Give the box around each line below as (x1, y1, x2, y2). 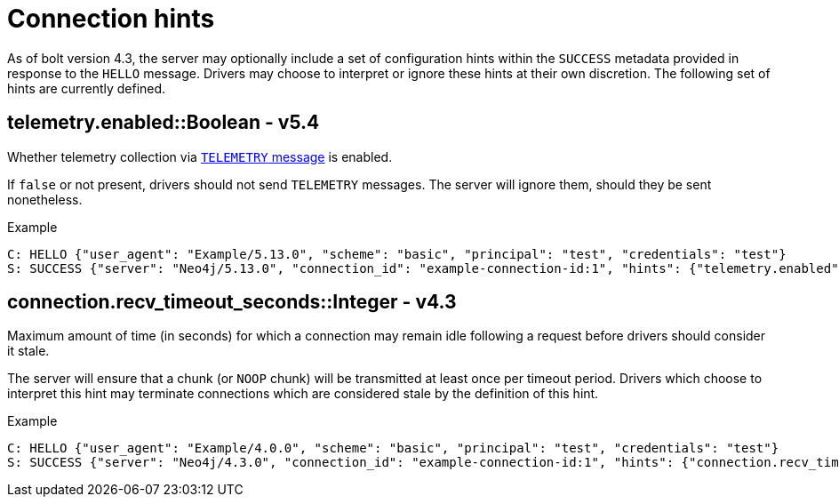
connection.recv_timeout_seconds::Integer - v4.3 (7, 291, 457, 314)
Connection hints (7, 4, 215, 34)
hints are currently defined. (7, 80, 166, 96)
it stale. (7, 343, 50, 359)
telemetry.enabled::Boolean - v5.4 (7, 111, 320, 134)
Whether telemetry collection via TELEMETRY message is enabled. (7, 148, 393, 164)
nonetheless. (7, 191, 83, 207)
